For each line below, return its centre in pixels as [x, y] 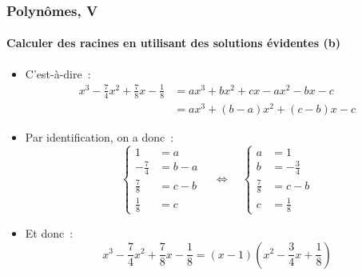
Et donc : [49, 232]
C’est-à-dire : [58, 73]
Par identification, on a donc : [99, 136]
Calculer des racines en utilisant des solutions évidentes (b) [173, 43]
